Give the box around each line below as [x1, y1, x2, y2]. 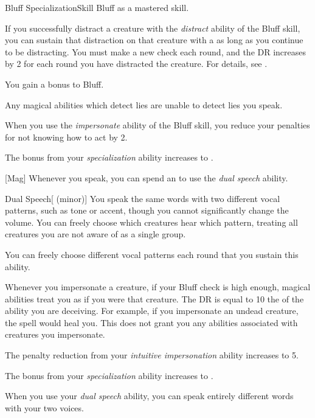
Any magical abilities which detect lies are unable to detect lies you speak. [5, 98, 283, 111]
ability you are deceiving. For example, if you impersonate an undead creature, [5, 304, 299, 317]
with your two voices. [5, 401, 84, 414]
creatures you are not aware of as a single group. [5, 228, 186, 240]
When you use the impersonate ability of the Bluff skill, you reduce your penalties [5, 119, 310, 131]
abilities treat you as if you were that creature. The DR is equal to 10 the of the [5, 292, 304, 305]
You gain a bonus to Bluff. [5, 77, 104, 90]
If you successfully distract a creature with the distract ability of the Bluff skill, [5, 21, 300, 34]
